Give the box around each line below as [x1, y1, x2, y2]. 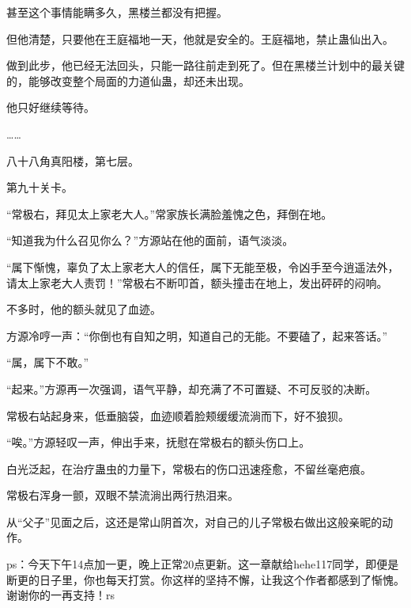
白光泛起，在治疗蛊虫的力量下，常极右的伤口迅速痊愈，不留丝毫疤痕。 [6, 460, 371, 477]
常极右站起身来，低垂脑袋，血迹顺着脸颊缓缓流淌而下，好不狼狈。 [6, 407, 349, 424]
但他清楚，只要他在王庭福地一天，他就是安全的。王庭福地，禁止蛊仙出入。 [6, 30, 394, 47]
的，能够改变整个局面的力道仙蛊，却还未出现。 [6, 72, 250, 89]
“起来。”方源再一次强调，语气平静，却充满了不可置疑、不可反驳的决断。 [6, 380, 377, 397]
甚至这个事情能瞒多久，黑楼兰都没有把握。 [6, 4, 228, 20]
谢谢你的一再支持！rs [6, 587, 115, 603]
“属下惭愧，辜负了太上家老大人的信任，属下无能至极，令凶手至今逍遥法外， [6, 258, 399, 275]
